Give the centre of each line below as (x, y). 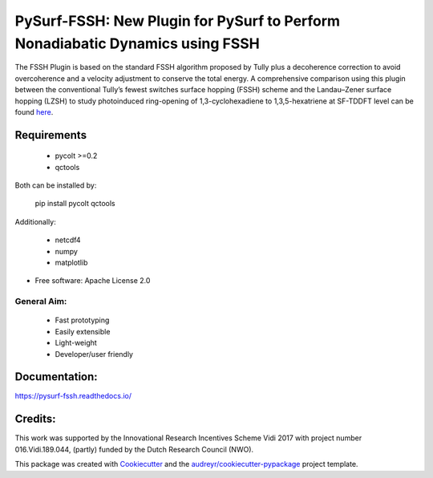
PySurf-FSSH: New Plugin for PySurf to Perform (178, 21)
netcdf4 (68, 240)
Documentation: (56, 377)
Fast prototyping (82, 320)
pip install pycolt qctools (75, 204)
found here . (34, 111)
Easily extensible (83, 331)
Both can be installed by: (56, 185)
